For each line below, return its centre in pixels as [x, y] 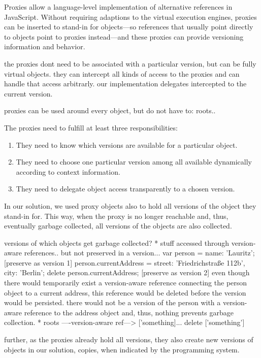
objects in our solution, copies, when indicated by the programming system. [122, 349]
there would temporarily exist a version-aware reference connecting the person [126, 283]
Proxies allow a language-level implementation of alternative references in [118, 7]
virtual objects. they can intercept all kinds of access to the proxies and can [122, 73]
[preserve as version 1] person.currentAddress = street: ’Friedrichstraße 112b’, [125, 262]
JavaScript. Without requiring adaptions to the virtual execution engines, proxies [130, 17]
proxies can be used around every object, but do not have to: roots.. [110, 110]
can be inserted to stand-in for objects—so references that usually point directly [129, 27]
